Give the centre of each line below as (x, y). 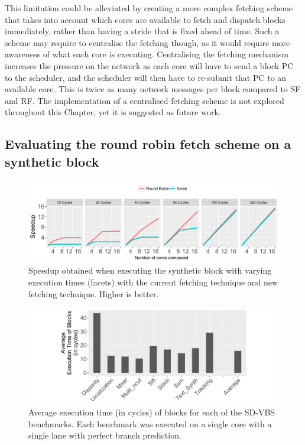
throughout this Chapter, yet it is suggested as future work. (113, 112)
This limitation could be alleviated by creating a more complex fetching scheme (149, 8)
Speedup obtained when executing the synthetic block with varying (150, 270)
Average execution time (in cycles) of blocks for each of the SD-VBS (152, 412)
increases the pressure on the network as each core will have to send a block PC (149, 65)
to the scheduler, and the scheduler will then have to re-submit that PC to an (146, 77)
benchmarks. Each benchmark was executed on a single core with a (150, 423)
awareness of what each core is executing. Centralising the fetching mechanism (147, 54)
